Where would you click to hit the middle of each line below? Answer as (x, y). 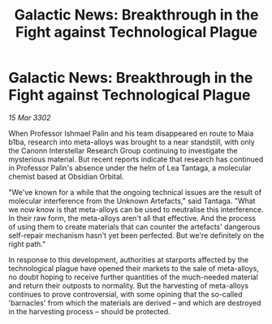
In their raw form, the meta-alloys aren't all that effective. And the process (132, 218)
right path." (27, 244)
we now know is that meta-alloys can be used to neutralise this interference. (136, 210)
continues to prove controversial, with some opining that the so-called (125, 294)
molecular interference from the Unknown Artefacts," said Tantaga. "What (132, 201)
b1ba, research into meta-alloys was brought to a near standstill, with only (132, 142)
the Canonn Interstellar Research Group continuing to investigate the (123, 150)
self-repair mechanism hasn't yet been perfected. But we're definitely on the (136, 235)
